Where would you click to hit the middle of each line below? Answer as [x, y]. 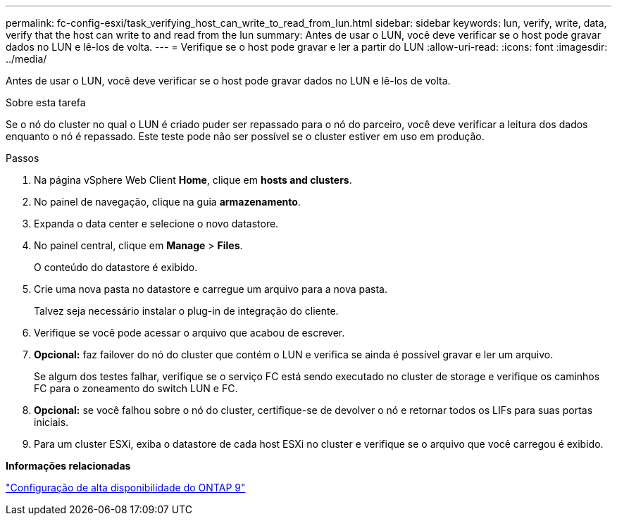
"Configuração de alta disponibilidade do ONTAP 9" [126, 488]
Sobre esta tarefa [46, 102]
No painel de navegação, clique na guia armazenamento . [167, 202]
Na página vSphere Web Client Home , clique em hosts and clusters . [193, 180]
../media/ [26, 59]
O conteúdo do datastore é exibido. [116, 267]
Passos [23, 158]
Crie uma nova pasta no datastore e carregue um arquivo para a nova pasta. [211, 289]
